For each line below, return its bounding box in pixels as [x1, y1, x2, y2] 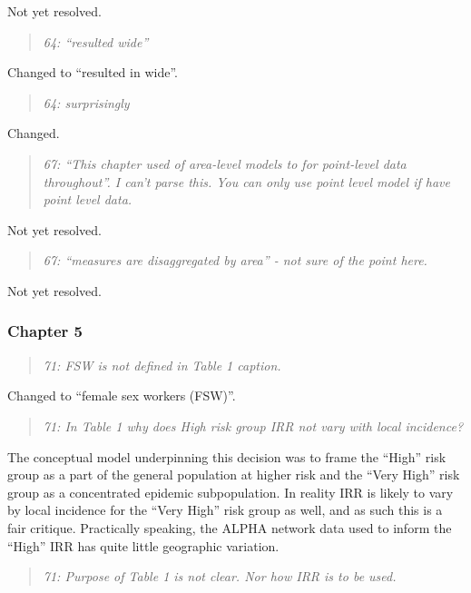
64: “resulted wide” [43, 32, 149, 51]
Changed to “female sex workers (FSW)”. [7, 386, 236, 405]
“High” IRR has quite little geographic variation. [7, 536, 280, 555]
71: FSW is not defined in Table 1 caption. [43, 355, 281, 374]
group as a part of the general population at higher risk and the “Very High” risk [7, 465, 460, 484]
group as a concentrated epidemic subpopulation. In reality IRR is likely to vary [7, 482, 454, 501]
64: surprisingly [43, 93, 130, 112]
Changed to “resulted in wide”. [7, 63, 178, 82]
